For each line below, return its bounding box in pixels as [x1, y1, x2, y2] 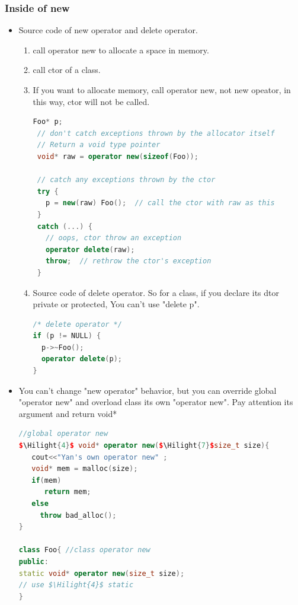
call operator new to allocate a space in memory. [33, 43, 209, 56]
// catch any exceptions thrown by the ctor [37, 176, 216, 184]
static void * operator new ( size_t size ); [18, 569, 185, 578]
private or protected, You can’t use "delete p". [33, 298, 200, 310]
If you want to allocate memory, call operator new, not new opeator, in [33, 84, 291, 95]
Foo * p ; [33, 117, 63, 126]
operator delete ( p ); [41, 355, 122, 364]
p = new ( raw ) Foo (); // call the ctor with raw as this [46, 199, 275, 208]
